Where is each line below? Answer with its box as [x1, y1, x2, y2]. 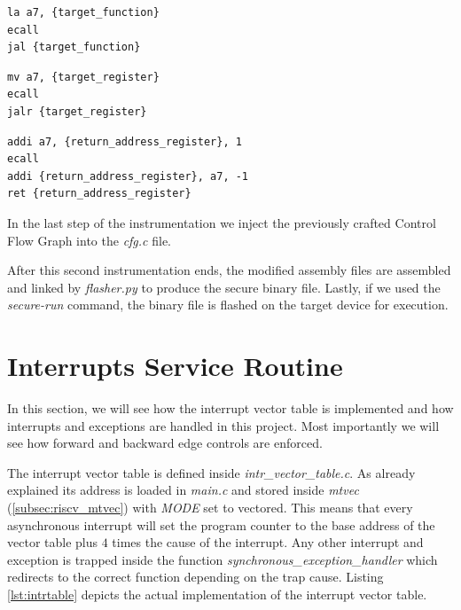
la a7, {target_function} [7, 6, 160, 19]
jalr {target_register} [7, 105, 147, 118]
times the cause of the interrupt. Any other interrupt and [112, 533, 424, 551]
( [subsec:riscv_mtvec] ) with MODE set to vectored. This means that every [7, 498, 413, 516]
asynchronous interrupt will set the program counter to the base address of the [7, 515, 435, 534]
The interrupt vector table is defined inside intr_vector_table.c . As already [7, 463, 416, 481]
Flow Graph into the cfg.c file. [7, 231, 171, 249]
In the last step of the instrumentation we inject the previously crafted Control [7, 213, 436, 231]
